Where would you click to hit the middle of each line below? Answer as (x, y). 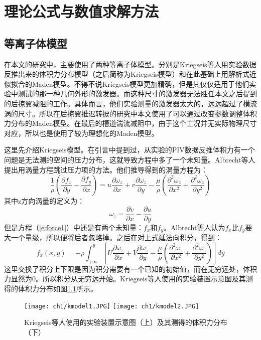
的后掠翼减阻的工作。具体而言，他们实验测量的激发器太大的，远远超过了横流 (130, 103)
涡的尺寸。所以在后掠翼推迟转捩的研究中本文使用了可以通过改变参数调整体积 (130, 113)
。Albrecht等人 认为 (194, 227)
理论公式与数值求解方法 (82, 11)
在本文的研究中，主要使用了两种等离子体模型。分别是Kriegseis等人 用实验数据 (130, 64)
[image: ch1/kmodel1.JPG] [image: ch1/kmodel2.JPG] (112, 306)
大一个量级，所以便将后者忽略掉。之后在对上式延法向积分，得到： (113, 237)
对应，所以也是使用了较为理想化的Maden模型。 (81, 133)
